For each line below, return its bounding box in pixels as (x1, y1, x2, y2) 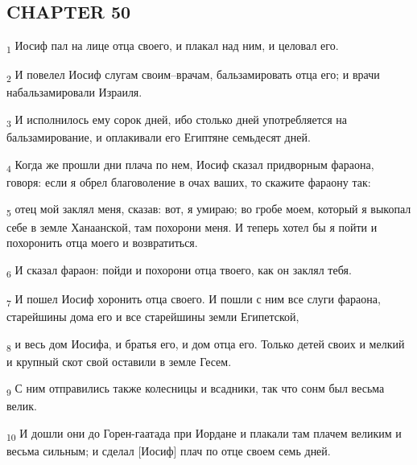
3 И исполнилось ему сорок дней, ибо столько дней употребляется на (6, 111, 348, 130)
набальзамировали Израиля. (6, 84, 142, 101)
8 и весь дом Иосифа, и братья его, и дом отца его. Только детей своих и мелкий (6, 335, 405, 354)
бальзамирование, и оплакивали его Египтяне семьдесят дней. (6, 129, 311, 146)
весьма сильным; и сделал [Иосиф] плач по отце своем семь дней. (6, 442, 331, 459)
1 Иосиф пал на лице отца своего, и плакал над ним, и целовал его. (6, 37, 339, 56)
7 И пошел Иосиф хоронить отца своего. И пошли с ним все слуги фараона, (6, 290, 381, 309)
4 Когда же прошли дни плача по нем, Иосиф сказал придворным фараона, (6, 155, 374, 175)
